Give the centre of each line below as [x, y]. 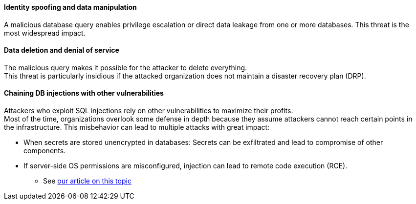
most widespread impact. [45, 33]
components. [45, 151]
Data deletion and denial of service [62, 50]
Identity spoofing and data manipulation [70, 7]
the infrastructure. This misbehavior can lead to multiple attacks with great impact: [137, 127]
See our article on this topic [87, 181]
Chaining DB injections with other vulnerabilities [84, 93]
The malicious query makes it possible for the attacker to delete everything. [126, 67]
